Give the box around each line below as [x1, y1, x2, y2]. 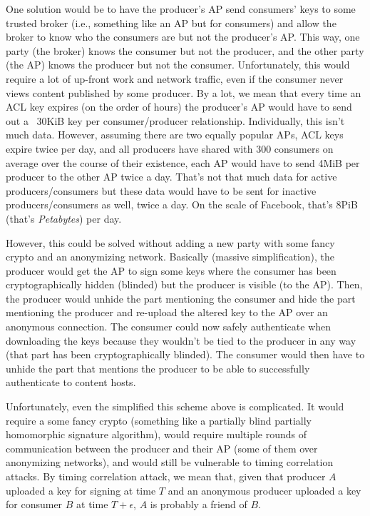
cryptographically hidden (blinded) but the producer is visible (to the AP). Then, [6, 277, 363, 292]
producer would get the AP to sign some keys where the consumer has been [6, 263, 336, 278]
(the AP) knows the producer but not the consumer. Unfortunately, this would [6, 57, 350, 72]
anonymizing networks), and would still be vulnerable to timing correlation [6, 455, 334, 470]
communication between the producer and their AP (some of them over [6, 440, 318, 455]
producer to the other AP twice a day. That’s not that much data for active [6, 169, 337, 184]
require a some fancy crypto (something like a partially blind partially [6, 413, 312, 428]
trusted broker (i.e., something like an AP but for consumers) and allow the [6, 15, 336, 30]
